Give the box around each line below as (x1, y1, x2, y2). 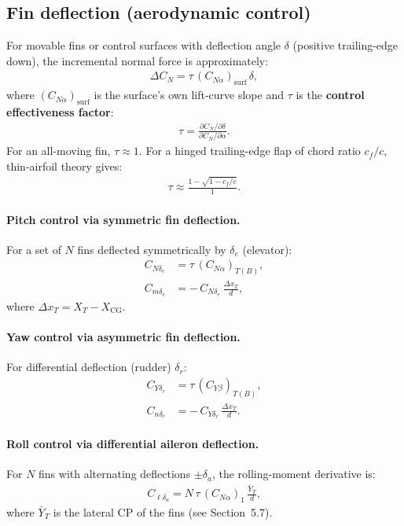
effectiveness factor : (6, 104, 114, 120)
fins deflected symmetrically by (77, 241, 226, 257)
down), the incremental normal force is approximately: (6, 52, 269, 68)
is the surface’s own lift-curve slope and (94, 86, 284, 103)
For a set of (6, 241, 61, 257)
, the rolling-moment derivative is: (211, 465, 376, 482)
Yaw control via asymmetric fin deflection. (6, 329, 241, 345)
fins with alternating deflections (39, 465, 191, 482)
